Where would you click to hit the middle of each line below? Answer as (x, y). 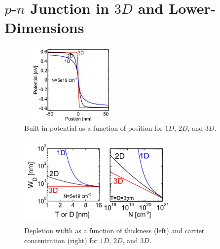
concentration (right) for (61, 240)
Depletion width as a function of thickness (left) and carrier (114, 231)
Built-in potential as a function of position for (93, 128)
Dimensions (44, 27)
